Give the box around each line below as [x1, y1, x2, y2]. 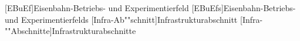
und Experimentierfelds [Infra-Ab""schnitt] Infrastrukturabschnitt [5, 13, 238, 25]
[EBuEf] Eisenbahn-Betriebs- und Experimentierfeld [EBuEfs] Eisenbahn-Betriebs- [5, 2, 296, 13]
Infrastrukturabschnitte [52, 25, 136, 37]
